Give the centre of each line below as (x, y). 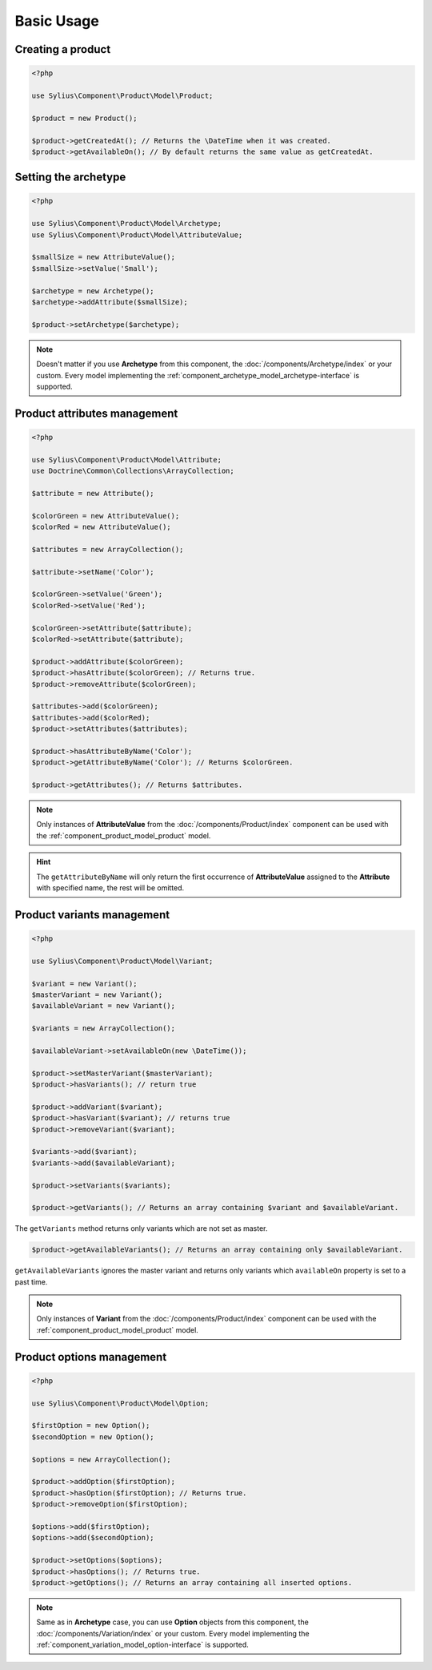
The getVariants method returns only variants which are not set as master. (141, 1228)
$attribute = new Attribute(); (93, 493)
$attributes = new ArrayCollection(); (108, 549)
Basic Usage (57, 21)
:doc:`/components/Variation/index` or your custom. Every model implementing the (173, 1633)
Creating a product (63, 49)
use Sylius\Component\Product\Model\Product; (122, 95)
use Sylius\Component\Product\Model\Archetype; (126, 224)
